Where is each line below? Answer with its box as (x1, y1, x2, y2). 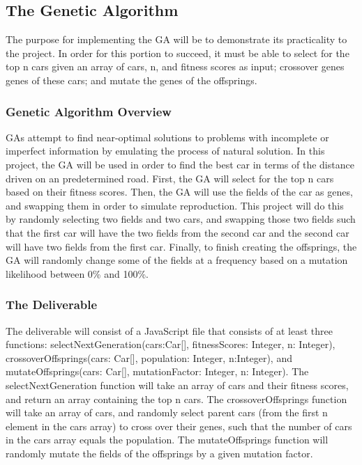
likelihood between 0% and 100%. (6, 266, 149, 281)
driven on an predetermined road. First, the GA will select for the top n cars (6, 171, 334, 185)
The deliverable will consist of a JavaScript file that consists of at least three (6, 323, 333, 338)
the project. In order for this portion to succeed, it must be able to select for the (6, 45, 349, 60)
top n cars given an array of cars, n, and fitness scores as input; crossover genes (6, 59, 345, 74)
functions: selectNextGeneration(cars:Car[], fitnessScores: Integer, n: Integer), (6, 337, 335, 352)
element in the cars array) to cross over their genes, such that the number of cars (6, 418, 352, 433)
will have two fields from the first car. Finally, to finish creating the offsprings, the (6, 239, 357, 253)
